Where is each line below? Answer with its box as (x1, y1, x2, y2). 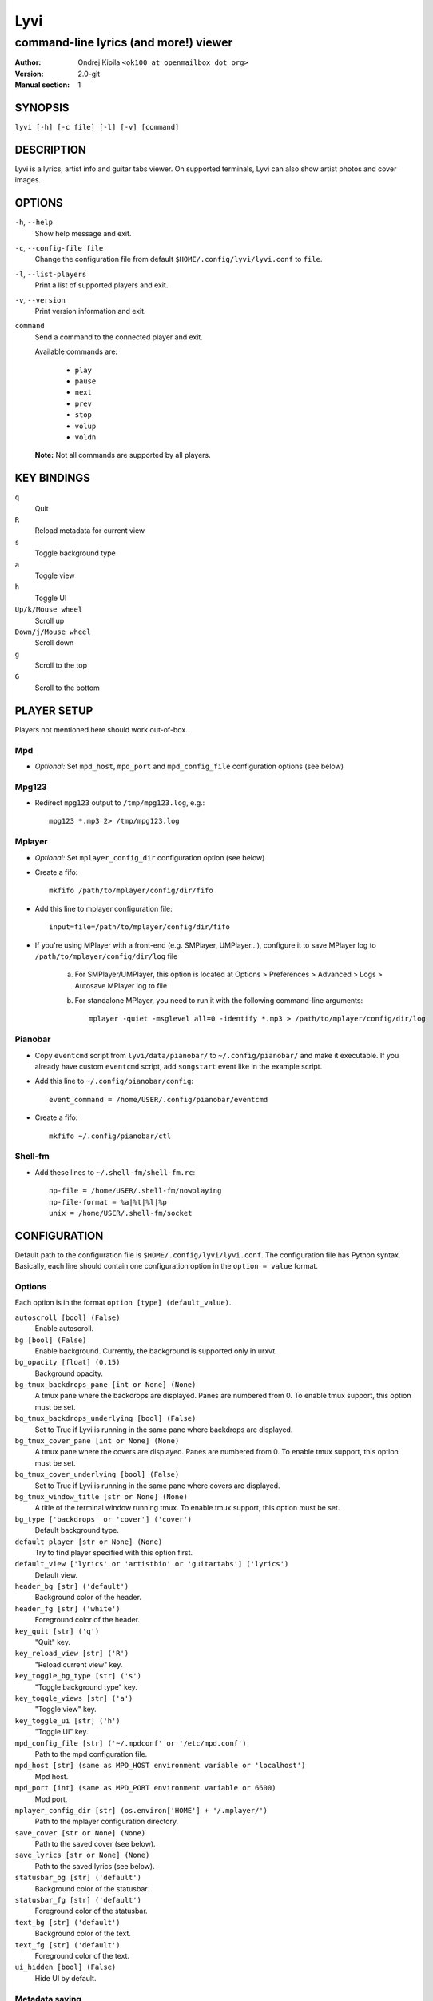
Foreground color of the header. (34, 1615, 140, 1625)
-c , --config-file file (14, 243, 104, 253)
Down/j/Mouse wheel (14, 627, 91, 636)
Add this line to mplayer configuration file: (34, 904, 173, 913)
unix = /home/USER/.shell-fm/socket (49, 1209, 193, 1217)
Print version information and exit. (34, 307, 147, 316)
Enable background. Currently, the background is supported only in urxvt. (34, 1345, 277, 1356)
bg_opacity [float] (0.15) (14, 1357, 121, 1367)
